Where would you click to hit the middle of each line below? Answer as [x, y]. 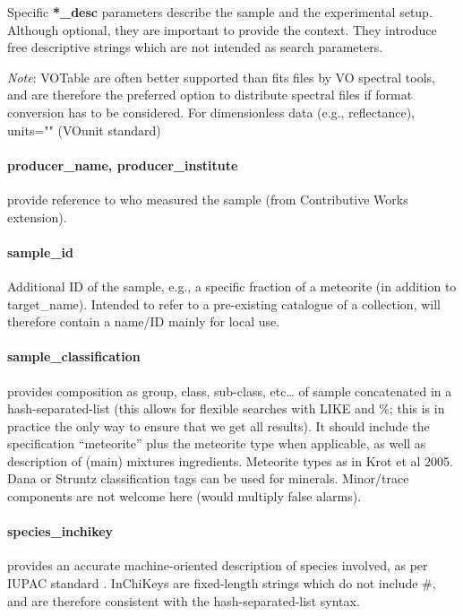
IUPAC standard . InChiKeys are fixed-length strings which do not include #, [222, 583]
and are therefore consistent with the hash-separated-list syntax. [184, 600]
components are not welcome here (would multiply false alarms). [184, 496]
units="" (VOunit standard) [84, 130]
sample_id [40, 252]
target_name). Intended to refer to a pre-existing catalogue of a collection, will [224, 304]
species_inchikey [60, 531]
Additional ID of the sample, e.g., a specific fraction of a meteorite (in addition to [232, 286]
